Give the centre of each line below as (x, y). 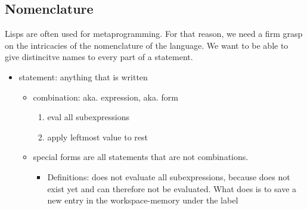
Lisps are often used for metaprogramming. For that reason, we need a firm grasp (154, 34)
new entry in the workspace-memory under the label (143, 200)
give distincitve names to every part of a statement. (99, 57)
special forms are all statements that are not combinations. (141, 157)
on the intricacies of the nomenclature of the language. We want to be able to (147, 45)
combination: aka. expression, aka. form (106, 97)
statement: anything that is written (83, 76)
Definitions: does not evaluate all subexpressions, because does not (169, 176)
